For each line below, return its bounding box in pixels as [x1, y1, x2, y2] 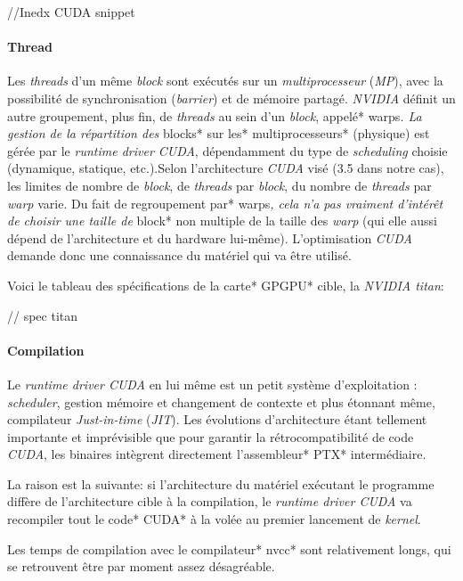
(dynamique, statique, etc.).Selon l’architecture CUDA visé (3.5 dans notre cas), [7, 159, 444, 177]
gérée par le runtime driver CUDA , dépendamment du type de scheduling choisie [7, 141, 448, 160]
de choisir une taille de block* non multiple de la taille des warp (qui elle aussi [7, 211, 437, 230]
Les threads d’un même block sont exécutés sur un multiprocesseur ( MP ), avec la [7, 71, 443, 90]
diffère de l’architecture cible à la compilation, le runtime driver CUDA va [7, 492, 412, 511]
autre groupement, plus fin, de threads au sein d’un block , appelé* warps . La [7, 106, 422, 125]
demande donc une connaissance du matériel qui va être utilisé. [7, 246, 352, 265]
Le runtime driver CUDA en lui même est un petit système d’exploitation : [7, 374, 418, 393]
